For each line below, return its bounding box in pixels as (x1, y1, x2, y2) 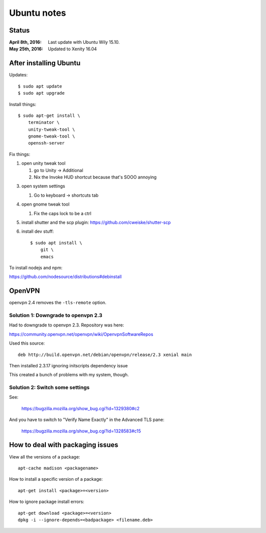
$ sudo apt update (18, 83, 63, 89)
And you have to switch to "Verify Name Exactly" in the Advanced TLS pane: (9, 417, 165, 423)
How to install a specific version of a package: (9, 476, 103, 482)
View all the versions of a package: (9, 454, 80, 460)
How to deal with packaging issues (9, 441, 118, 449)
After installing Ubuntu (9, 59, 81, 68)
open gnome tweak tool (21, 201, 70, 207)
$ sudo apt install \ (30, 240, 82, 246)
